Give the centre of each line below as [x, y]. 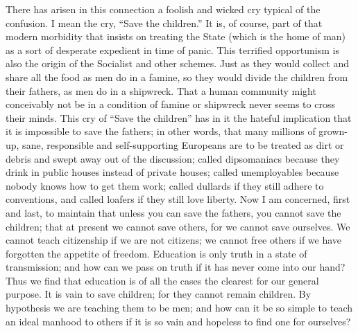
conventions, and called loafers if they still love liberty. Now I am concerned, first [178, 199]
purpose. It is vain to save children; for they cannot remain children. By [159, 294]
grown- [333, 131]
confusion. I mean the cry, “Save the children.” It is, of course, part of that [164, 22]
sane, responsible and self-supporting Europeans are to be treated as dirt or [183, 144]
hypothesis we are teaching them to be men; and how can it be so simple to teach [179, 308]
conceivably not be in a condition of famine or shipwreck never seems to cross [170, 104]
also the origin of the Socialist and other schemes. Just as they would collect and [177, 63]
